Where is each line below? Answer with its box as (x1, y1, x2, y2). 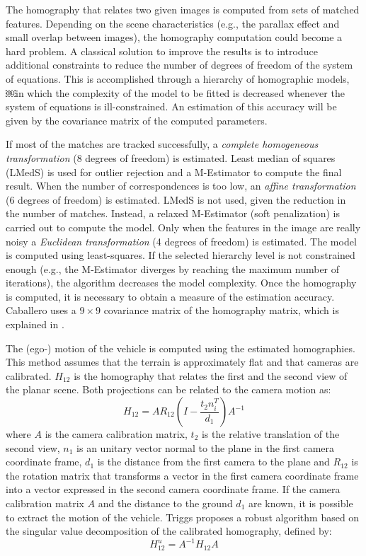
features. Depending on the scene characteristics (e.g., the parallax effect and (6, 16, 340, 30)
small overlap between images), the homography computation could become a (6, 30, 343, 45)
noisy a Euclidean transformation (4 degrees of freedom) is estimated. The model (6, 233, 357, 248)
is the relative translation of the (201, 427, 340, 441)
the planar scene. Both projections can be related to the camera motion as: (6, 382, 331, 397)
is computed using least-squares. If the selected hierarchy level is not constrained (6, 248, 355, 262)
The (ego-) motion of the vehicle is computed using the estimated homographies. (6, 340, 355, 355)
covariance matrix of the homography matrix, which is (103, 303, 339, 318)
